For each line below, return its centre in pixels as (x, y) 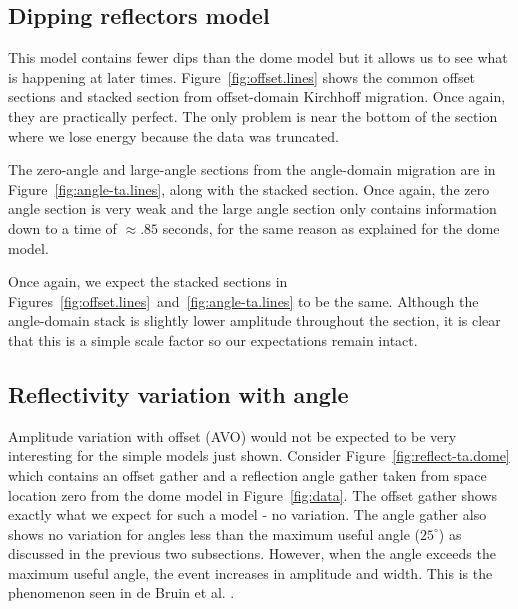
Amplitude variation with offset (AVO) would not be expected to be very (232, 435)
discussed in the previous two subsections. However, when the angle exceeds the (252, 553)
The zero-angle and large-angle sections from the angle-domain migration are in (252, 169)
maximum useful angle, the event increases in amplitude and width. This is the (250, 572)
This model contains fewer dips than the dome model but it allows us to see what (258, 57)
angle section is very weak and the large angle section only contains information (252, 208)
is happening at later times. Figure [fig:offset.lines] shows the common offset (242, 76)
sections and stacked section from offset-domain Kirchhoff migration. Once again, (257, 96)
